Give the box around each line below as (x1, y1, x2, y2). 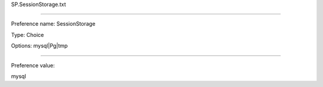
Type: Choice (11, 31, 44, 38)
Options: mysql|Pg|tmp (11, 42, 68, 49)
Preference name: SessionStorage (11, 20, 96, 27)
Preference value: (11, 61, 55, 69)
